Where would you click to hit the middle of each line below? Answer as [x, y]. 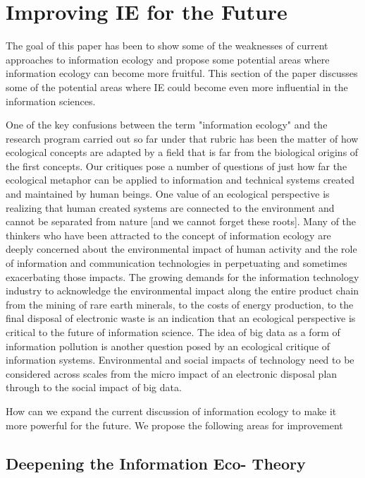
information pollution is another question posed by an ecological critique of [168, 346]
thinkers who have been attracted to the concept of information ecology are [168, 235]
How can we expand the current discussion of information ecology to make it [171, 411]
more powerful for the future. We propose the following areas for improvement [174, 425]
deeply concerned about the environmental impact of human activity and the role [181, 249]
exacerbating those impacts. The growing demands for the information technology [182, 276]
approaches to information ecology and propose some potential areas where [168, 59]
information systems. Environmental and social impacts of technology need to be [180, 360]
